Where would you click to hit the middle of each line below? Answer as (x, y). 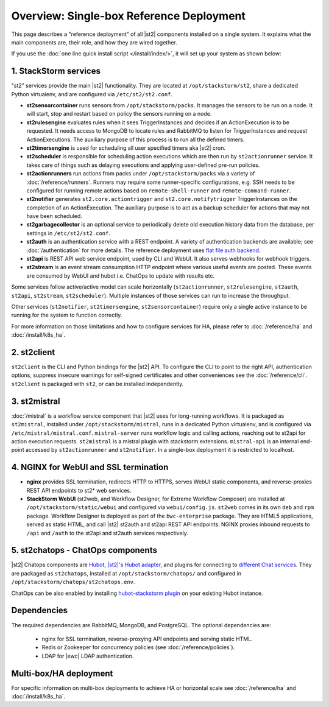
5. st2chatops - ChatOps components (84, 550)
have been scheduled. (54, 216)
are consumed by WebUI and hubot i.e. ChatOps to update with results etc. (121, 276)
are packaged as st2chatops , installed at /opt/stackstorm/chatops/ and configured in (126, 573)
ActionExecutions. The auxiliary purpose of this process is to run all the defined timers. (136, 139)
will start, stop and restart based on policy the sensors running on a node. (119, 114)
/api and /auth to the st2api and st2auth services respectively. (108, 533)
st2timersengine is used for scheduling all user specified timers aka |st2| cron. (126, 148)
